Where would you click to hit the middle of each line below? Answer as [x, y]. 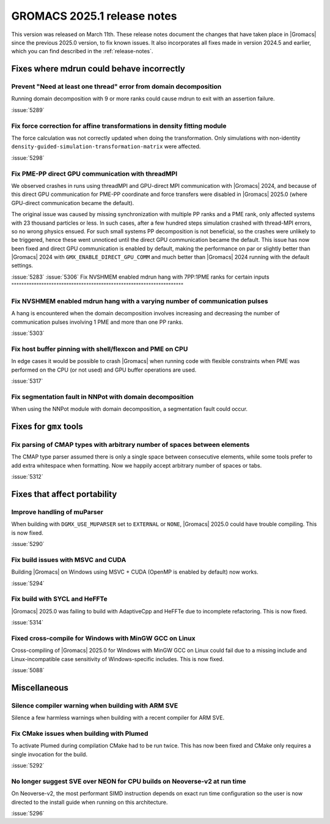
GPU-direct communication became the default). [73, 203]
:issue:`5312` [27, 477]
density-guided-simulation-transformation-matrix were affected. [106, 146]
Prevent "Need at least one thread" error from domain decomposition [116, 87]
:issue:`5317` [27, 381]
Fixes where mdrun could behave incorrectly [98, 69]
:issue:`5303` [28, 333]
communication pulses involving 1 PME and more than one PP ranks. [97, 322]
